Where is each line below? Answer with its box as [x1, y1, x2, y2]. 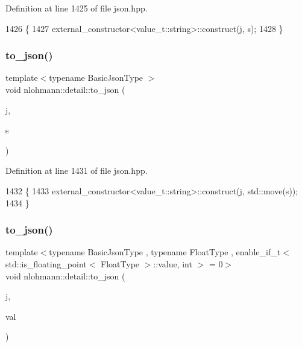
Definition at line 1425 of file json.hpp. [5, 2, 148, 14]
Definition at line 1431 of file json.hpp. [5, 164, 148, 177]
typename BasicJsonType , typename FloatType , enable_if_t [49, 246, 281, 258]
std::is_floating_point [5, 257, 87, 270]
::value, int [153, 257, 192, 270]
